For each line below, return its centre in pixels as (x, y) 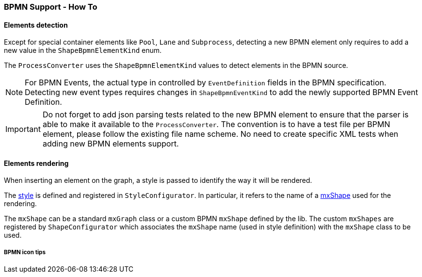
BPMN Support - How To (51, 7)
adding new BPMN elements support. (111, 144)
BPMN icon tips (25, 252)
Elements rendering (36, 163)
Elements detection (36, 25)
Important (23, 129)
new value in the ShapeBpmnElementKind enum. (83, 50)
